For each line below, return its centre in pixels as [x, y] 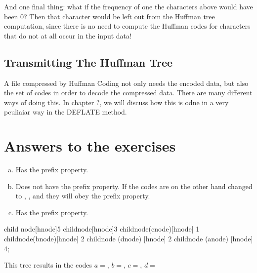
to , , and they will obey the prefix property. [83, 196]
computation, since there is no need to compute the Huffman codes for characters [127, 26]
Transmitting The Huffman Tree [88, 62]
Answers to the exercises [90, 146]
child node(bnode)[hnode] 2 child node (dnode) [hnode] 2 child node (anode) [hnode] [128, 239]
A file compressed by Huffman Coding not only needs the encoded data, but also [126, 83]
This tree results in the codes [48, 265]
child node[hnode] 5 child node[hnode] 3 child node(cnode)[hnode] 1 [102, 229]
